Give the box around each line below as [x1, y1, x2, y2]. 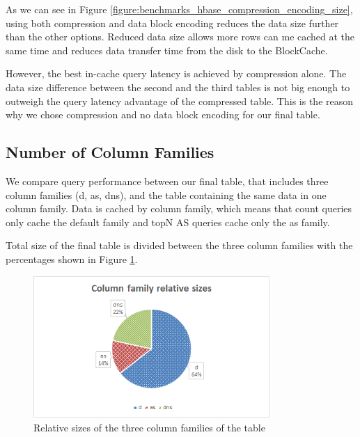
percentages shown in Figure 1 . [6, 251, 138, 266]
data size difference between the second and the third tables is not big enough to [6, 79, 350, 94]
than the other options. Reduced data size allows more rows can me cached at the [6, 29, 355, 44]
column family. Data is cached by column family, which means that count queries [6, 201, 352, 216]
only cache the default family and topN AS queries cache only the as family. [6, 214, 330, 229]
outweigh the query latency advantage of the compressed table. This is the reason [6, 93, 354, 108]
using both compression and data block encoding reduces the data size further [6, 15, 339, 30]
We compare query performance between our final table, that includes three [6, 173, 329, 188]
